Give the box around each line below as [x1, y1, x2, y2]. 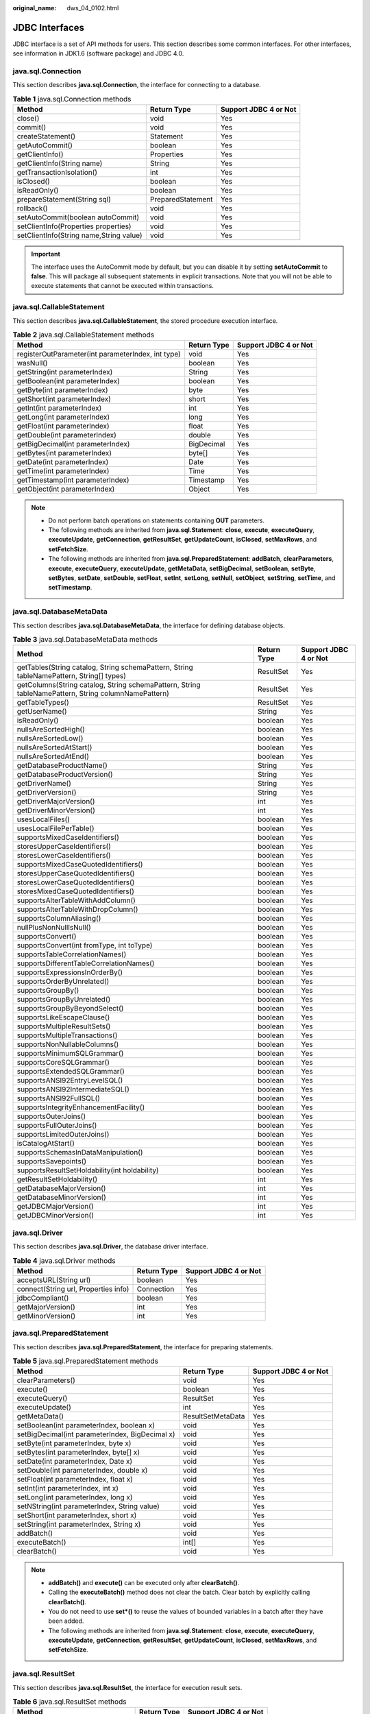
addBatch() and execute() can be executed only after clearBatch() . [48, 1578, 240, 1586]
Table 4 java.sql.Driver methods [12, 1255, 116, 1265]
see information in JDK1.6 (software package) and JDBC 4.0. [12, 49, 184, 58]
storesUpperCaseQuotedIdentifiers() [16, 869, 135, 878]
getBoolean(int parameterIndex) [16, 376, 120, 386]
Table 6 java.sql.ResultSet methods [12, 1697, 127, 1706]
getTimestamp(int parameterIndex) [16, 475, 129, 485]
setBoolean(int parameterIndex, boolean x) [16, 1421, 156, 1430]
